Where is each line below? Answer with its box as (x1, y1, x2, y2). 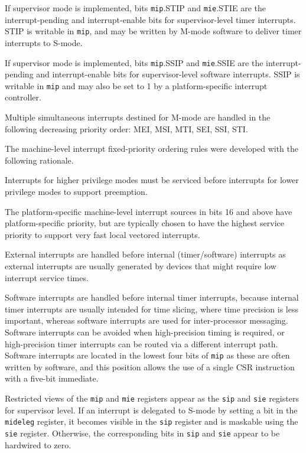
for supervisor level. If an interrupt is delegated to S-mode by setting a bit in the (5, 403, 298, 416)
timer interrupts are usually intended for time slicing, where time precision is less (5, 302, 299, 315)
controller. (5, 91, 41, 103)
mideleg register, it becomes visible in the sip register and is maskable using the (5, 415, 298, 428)
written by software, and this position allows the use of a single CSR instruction (5, 360, 295, 373)
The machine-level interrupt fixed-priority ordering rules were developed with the (5, 142, 299, 155)
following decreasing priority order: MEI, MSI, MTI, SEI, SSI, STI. (5, 122, 248, 135)
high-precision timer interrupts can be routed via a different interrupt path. (5, 337, 278, 350)
